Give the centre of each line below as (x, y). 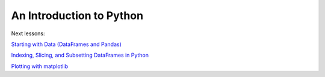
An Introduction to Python (77, 16)
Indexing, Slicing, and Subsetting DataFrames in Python (80, 55)
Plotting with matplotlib (40, 66)
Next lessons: (28, 33)
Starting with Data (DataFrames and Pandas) (66, 44)
